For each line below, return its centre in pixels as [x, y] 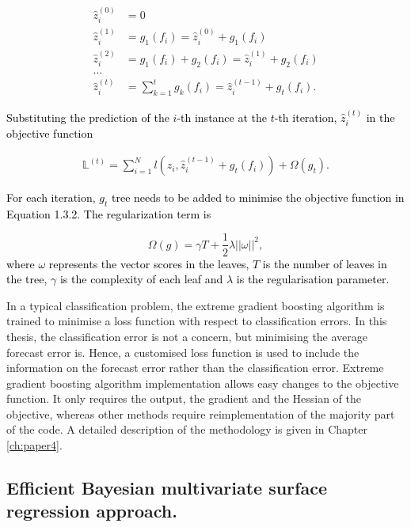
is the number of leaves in [325, 263]
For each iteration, [51, 197]
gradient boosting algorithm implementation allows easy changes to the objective [203, 383]
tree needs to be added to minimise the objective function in [258, 197]
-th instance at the [222, 118]
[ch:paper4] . [34, 445]
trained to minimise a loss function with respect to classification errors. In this [197, 321]
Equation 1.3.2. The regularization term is [109, 213]
